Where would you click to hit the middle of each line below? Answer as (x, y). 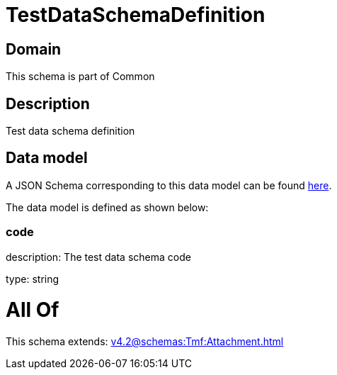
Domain (34, 49)
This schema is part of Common (80, 77)
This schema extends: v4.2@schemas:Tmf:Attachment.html (145, 342)
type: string (33, 279)
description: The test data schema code (98, 257)
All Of (33, 310)
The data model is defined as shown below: (107, 207)
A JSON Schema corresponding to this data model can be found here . (169, 185)
